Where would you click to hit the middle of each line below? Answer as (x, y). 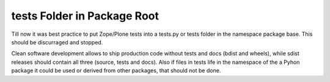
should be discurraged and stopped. (57, 42)
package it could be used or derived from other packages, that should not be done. (116, 70)
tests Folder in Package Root (85, 16)
